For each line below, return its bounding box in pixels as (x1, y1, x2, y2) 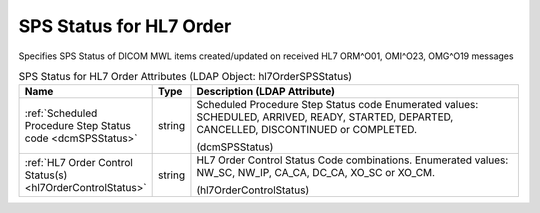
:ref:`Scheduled (24, 106, 98, 120)
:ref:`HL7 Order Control (24, 156, 134, 170)
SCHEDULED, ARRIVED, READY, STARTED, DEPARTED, (196, 110, 454, 124)
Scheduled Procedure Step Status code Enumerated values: (196, 98, 479, 112)
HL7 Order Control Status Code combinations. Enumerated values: (196, 153, 509, 167)
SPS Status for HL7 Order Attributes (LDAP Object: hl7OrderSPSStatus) (18, 70, 353, 84)
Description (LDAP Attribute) (196, 85, 335, 99)
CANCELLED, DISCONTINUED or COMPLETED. (196, 123, 417, 137)
